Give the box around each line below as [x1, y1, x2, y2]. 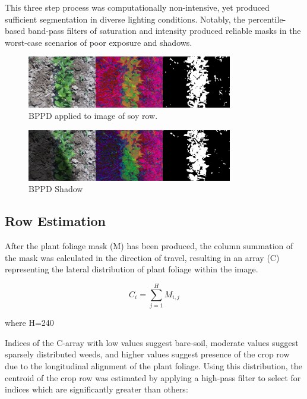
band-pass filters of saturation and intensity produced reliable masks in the [27, 24, 301, 37]
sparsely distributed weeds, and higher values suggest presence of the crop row [5, 348, 290, 360]
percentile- [248, 12, 286, 25]
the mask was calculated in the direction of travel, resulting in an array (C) [5, 251, 280, 263]
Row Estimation [5, 212, 106, 230]
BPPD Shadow [29, 183, 83, 195]
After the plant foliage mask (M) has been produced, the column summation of [5, 240, 293, 252]
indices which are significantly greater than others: [5, 383, 188, 395]
